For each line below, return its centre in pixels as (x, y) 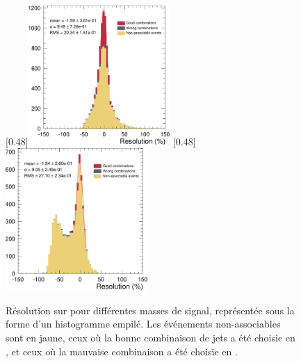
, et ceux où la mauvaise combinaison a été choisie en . (122, 351)
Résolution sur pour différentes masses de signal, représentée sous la (150, 310)
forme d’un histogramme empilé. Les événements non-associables (143, 324)
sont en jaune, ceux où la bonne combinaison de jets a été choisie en (150, 338)
